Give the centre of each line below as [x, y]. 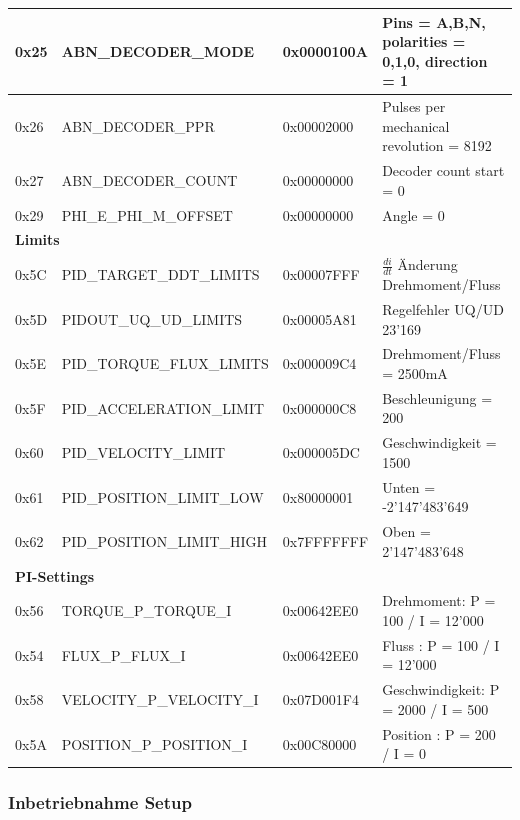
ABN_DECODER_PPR [138, 125]
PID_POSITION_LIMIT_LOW [162, 496]
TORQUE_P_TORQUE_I [146, 610]
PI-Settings [55, 575]
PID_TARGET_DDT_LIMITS [160, 274]
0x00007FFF [321, 274]
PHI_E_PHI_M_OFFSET [147, 214]
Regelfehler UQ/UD [443, 308]
